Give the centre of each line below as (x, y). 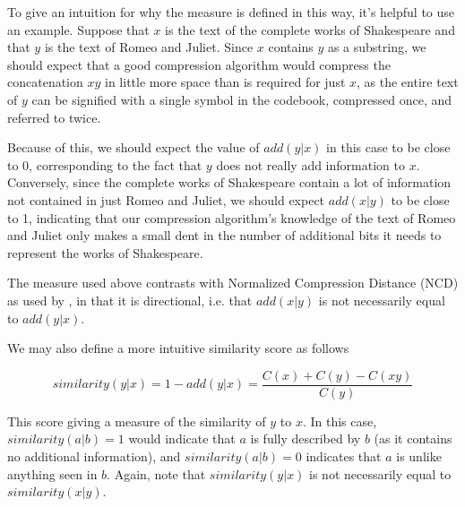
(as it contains (413, 438)
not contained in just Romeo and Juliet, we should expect (166, 199)
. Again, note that (156, 473)
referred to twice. (54, 117)
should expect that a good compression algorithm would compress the (199, 64)
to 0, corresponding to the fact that (105, 164)
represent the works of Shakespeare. (105, 252)
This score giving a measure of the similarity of (137, 421)
